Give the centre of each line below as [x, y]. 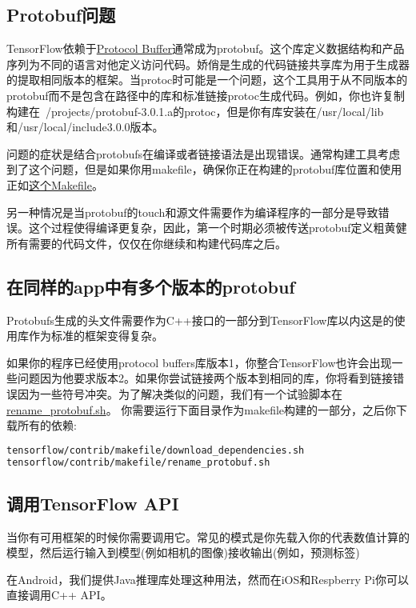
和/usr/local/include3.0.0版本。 [85, 127]
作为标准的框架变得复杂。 [96, 336]
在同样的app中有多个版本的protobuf [151, 286]
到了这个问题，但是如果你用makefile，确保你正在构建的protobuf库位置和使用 [204, 169]
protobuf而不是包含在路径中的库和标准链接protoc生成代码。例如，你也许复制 [206, 95]
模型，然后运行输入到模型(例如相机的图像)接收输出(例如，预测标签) [183, 552]
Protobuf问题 [61, 15]
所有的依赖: [47, 425]
